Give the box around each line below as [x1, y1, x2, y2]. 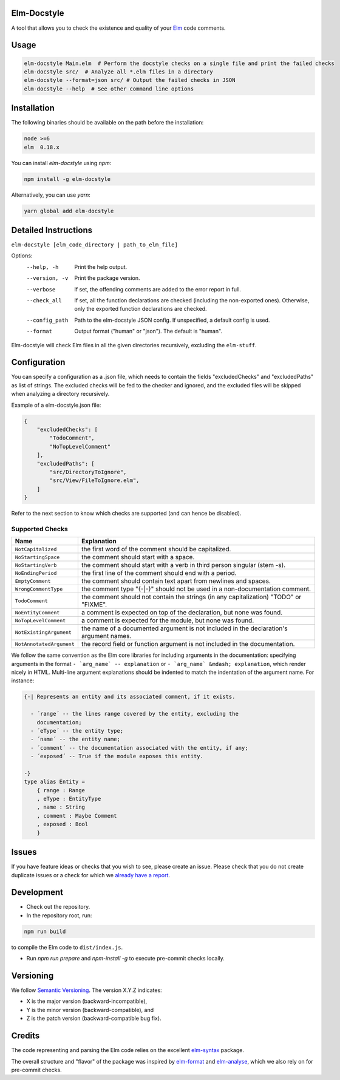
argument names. [81, 632, 132, 640]
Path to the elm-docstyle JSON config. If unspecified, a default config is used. [74, 316, 270, 324]
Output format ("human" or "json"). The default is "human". [74, 328, 223, 335]
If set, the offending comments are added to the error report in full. [74, 285, 241, 293]
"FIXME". [81, 600, 107, 609]
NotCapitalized [15, 546, 57, 552]
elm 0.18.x [24, 143, 60, 151]
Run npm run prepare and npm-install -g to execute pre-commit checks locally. [26, 955, 225, 962]
